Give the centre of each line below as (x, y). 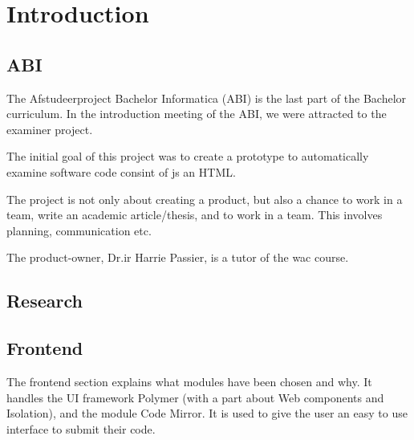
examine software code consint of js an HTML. (121, 171)
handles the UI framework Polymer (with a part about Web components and (195, 397)
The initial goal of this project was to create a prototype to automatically (188, 156)
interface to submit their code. (81, 428)
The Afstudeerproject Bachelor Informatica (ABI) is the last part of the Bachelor (207, 98)
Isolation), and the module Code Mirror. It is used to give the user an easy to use (207, 413)
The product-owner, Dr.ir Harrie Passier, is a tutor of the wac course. (178, 257)
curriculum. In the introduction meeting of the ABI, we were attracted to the (197, 114)
